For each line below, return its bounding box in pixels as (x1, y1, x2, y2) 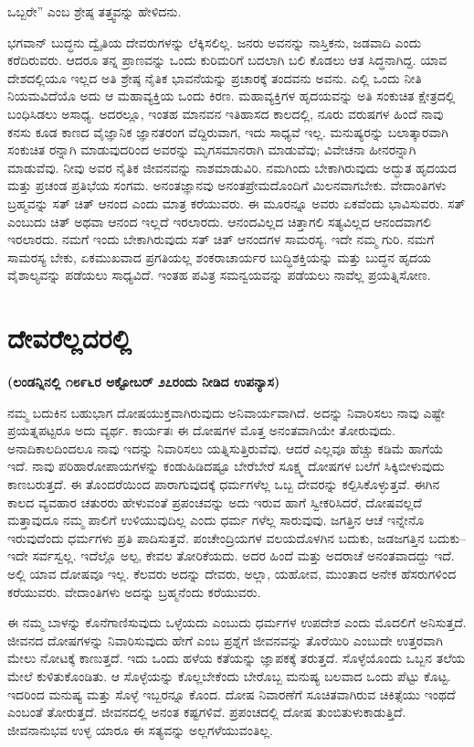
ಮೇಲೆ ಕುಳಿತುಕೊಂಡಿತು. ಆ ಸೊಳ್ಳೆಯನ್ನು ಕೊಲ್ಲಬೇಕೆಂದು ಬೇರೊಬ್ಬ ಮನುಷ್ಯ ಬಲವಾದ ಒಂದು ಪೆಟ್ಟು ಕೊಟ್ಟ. (7, 666, 451, 685)
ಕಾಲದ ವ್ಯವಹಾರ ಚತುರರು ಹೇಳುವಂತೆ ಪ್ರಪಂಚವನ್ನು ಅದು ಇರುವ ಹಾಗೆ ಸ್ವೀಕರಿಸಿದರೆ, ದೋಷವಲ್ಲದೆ (7, 492, 422, 511)
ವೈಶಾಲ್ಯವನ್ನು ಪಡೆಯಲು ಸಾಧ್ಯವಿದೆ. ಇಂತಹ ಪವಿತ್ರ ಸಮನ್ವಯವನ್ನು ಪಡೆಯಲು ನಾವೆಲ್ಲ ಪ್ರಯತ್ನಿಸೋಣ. (7, 265, 431, 284)
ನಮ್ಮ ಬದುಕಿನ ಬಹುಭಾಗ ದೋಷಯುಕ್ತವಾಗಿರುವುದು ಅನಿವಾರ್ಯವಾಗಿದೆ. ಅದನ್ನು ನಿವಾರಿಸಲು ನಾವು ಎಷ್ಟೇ (7, 402, 446, 422)
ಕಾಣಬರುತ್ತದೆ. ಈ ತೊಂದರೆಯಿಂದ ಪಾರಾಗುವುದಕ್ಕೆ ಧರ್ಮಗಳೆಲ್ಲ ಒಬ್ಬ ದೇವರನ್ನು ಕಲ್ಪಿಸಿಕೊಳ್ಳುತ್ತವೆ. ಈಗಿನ (7, 475, 440, 493)
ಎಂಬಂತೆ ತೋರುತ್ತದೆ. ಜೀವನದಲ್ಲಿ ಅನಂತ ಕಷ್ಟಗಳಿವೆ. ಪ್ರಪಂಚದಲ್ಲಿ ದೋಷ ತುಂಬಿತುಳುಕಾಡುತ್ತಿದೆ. (7, 702, 406, 721)
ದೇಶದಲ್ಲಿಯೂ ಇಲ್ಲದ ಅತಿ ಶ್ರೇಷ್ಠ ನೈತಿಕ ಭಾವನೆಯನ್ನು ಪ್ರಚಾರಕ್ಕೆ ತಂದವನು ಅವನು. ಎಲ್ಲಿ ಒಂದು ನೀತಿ (7, 68, 422, 87)
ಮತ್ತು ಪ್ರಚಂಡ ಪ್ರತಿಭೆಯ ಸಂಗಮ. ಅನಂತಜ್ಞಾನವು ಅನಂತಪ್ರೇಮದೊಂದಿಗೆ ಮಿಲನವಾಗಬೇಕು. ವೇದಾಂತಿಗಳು (7, 176, 447, 195)
